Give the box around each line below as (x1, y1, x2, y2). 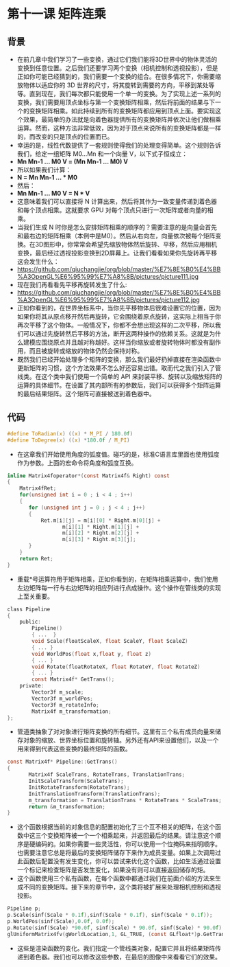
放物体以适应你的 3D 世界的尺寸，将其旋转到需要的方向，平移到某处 (16, 81, 209, 89)
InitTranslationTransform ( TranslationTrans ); (28, 790, 161, 797)
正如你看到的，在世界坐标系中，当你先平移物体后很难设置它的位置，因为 (16, 304, 221, 312)
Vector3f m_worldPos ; (31, 695, 94, 702)
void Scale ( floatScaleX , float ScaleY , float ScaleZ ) (31, 638, 188, 645)
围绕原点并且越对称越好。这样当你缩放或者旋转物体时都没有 (40, 338, 209, 346)
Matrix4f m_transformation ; (31, 708, 112, 715)
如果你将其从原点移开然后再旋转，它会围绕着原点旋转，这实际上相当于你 (16, 312, 221, 320)
